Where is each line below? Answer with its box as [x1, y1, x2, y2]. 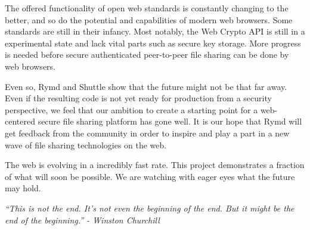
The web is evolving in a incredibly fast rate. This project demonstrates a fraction [5, 158, 305, 171]
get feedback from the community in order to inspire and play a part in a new [5, 126, 290, 139]
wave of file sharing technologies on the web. [5, 138, 167, 151]
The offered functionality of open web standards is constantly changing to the [5, 2, 289, 14]
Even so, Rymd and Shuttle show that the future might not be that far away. [5, 80, 287, 92]
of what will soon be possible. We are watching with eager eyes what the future [5, 170, 295, 182]
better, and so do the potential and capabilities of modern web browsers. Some [5, 13, 293, 26]
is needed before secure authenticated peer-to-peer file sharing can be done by [5, 48, 289, 61]
